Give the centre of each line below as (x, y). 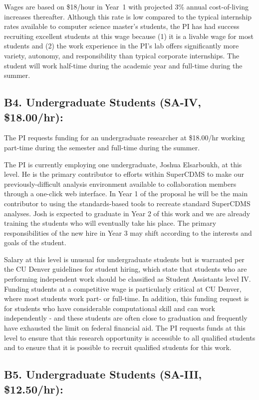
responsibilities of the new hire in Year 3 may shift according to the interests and (128, 232)
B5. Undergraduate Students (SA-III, (103, 374)
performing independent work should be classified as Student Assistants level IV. (128, 279)
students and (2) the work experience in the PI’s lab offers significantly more (122, 46)
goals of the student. (35, 242)
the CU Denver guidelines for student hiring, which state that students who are (126, 269)
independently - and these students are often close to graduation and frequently (126, 318)
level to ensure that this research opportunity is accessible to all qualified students (130, 337)
